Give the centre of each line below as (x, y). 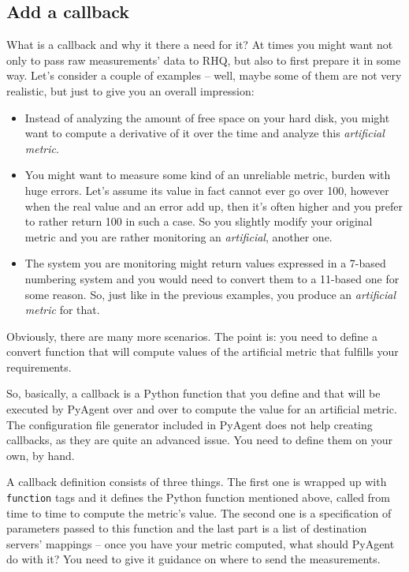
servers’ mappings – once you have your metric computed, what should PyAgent (201, 543)
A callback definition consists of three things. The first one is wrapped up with (197, 482)
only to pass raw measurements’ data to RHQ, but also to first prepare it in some (204, 60)
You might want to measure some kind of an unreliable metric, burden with (208, 175)
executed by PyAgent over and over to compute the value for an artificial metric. (202, 409)
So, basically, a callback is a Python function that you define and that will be (193, 393)
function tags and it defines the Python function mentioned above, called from (199, 497)
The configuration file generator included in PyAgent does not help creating (190, 424)
